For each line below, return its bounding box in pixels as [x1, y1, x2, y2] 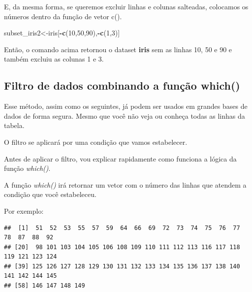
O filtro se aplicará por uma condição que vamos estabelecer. [4, 136, 188, 147]
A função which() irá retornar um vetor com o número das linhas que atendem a [4, 179, 247, 190]
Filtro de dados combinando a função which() [4, 78, 240, 93]
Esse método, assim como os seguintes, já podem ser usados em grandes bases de [4, 101, 248, 111]
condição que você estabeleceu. [4, 189, 96, 199]
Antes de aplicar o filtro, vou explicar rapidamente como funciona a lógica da [4, 153, 237, 163]
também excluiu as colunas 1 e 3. [4, 54, 104, 64]
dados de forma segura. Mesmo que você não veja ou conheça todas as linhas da [4, 110, 245, 121]
